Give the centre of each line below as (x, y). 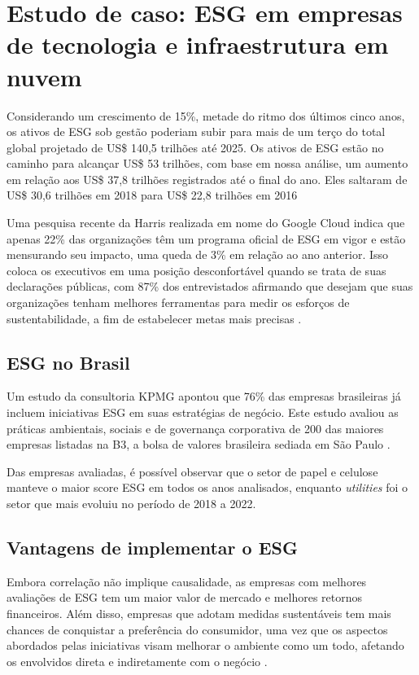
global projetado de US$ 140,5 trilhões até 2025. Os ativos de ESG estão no (195, 147)
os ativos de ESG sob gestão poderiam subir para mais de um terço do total (196, 131)
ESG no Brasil (68, 362)
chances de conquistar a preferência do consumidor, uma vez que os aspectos (197, 629)
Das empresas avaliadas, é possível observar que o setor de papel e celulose (192, 471)
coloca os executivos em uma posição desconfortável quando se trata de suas (196, 270)
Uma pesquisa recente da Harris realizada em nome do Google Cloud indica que (206, 223)
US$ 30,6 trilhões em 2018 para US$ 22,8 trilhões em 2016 (152, 195)
